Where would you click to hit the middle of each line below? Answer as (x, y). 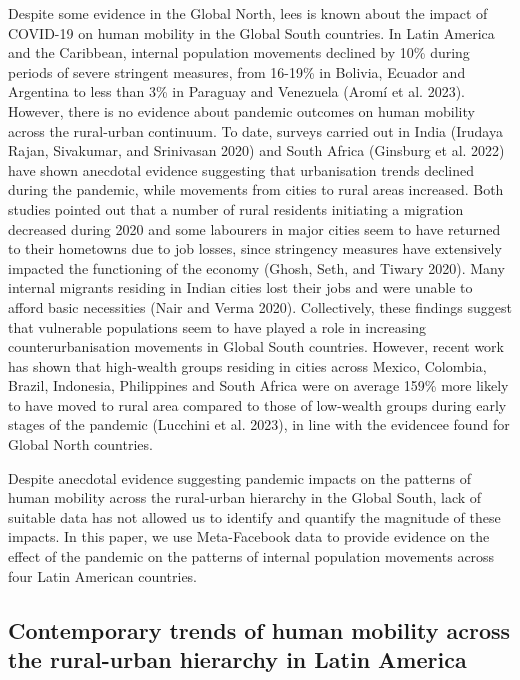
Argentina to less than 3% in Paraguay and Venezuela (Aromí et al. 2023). (237, 91)
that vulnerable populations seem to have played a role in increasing (217, 326)
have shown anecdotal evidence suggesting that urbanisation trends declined (241, 169)
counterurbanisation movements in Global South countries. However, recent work (256, 346)
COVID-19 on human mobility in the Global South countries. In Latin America (251, 32)
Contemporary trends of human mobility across (259, 629)
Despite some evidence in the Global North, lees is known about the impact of (248, 13)
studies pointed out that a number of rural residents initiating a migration (236, 208)
